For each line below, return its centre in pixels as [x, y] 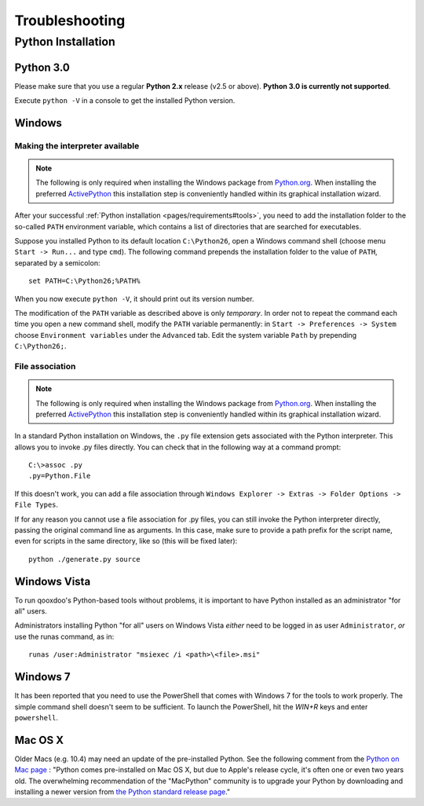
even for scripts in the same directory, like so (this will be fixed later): [126, 541]
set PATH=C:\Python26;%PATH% [84, 281]
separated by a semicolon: [57, 262]
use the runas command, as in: [64, 636]
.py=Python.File [60, 476]
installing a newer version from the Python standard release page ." [122, 792]
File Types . [37, 505]
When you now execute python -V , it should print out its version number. [134, 299]
